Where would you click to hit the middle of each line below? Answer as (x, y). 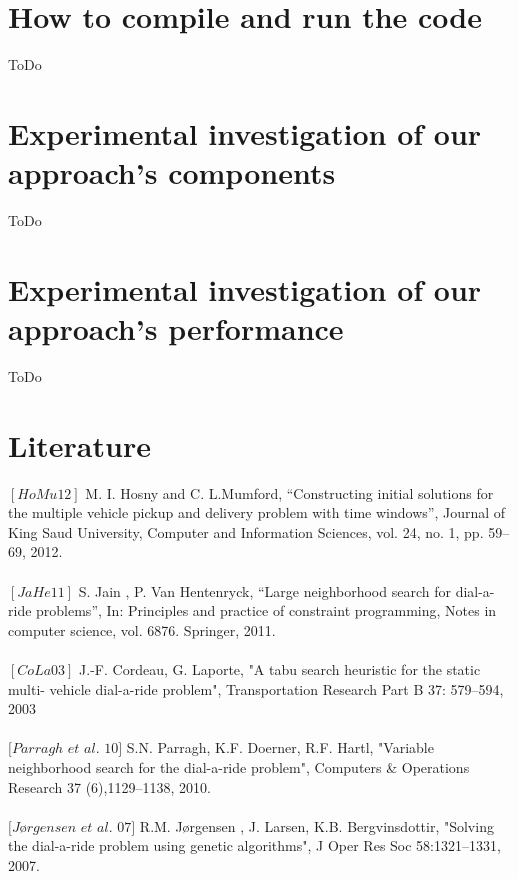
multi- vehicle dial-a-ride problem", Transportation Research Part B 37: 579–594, (256, 688)
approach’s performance (176, 328)
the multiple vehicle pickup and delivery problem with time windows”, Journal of (257, 512)
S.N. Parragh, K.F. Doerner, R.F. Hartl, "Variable (280, 747)
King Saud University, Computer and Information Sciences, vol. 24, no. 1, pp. (246, 531)
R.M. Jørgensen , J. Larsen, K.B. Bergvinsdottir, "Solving (316, 825)
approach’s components (172, 172)
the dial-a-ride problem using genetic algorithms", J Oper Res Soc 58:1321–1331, (254, 845)
